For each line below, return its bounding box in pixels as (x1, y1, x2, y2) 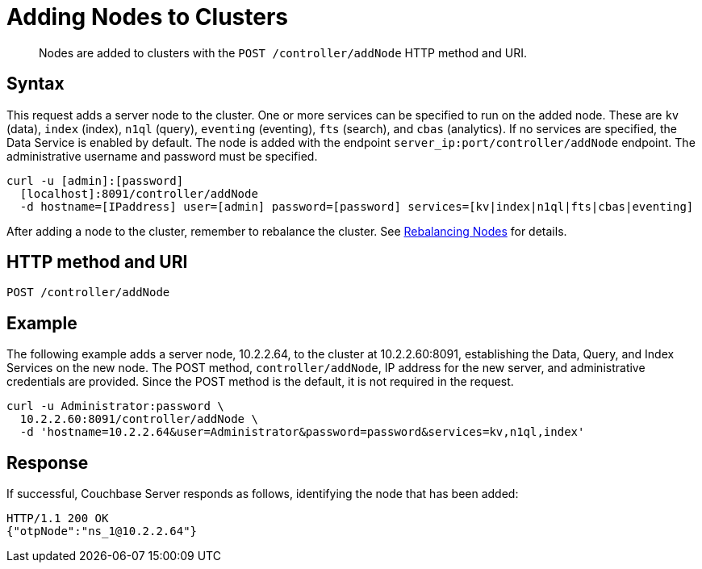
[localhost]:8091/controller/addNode (19, 186, 258, 200)
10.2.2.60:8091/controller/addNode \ (19, 412, 258, 426)
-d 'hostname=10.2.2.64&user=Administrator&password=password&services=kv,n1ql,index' (19, 425, 585, 439)
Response (6, 452, 89, 473)
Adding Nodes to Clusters (6, 3, 289, 31)
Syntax (6, 73, 65, 94)
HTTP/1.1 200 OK (6, 512, 109, 525)
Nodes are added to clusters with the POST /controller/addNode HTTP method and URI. (39, 45, 527, 60)
